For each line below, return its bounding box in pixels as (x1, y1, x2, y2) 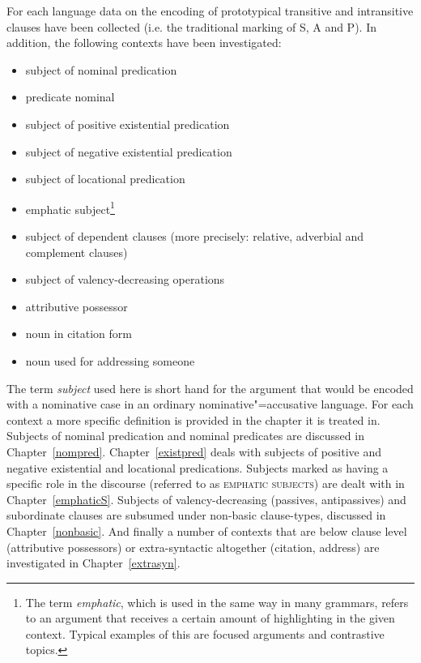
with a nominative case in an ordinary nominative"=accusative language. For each (6, 396, 414, 413)
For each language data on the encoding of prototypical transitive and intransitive (6, 2, 414, 19)
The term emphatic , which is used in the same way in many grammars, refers (25, 593, 409, 610)
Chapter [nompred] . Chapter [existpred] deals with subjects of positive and (6, 443, 382, 460)
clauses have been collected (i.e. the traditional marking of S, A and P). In (6, 18, 376, 35)
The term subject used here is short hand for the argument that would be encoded (6, 379, 414, 396)
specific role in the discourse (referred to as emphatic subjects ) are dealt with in (6, 475, 405, 492)
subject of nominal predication (25, 61, 177, 78)
